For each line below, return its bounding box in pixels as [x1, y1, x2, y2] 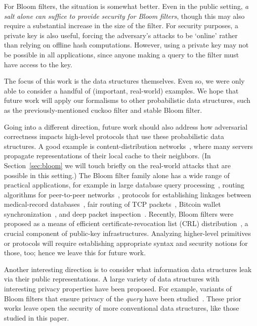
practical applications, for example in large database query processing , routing [4, 180, 245, 190]
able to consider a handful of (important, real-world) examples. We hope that [4, 85, 239, 95]
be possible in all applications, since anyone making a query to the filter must [4, 49, 239, 59]
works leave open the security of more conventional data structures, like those [4, 303, 239, 313]
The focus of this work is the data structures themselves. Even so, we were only [4, 76, 245, 86]
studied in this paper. [4, 312, 69, 323]
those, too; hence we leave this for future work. [4, 247, 146, 258]
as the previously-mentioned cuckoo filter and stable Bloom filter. [4, 104, 202, 115]
